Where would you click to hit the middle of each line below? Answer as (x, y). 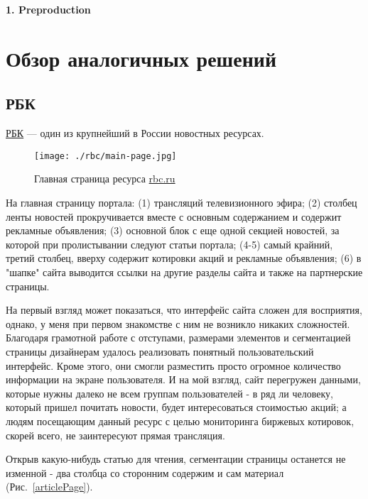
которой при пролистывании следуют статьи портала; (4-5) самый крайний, (169, 244)
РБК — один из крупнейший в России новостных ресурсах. (135, 133)
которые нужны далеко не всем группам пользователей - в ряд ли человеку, (169, 393)
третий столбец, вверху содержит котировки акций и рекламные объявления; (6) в (184, 258)
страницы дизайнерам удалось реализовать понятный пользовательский (160, 351)
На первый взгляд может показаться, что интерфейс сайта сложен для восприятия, (184, 310)
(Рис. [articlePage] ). (49, 487)
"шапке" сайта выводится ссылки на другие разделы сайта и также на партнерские (184, 272)
